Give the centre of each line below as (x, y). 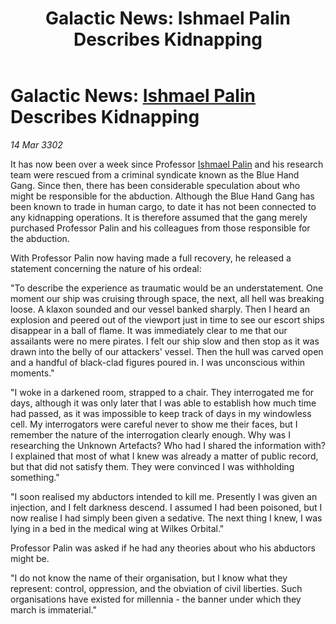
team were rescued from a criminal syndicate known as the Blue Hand (155, 174)
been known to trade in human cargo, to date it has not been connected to (163, 206)
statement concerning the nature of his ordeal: (106, 268)
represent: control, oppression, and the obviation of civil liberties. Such (156, 588)
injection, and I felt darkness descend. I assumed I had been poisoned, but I (166, 507)
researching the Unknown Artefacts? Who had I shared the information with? (168, 445)
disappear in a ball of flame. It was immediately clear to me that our (149, 330)
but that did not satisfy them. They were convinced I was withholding (152, 466)
